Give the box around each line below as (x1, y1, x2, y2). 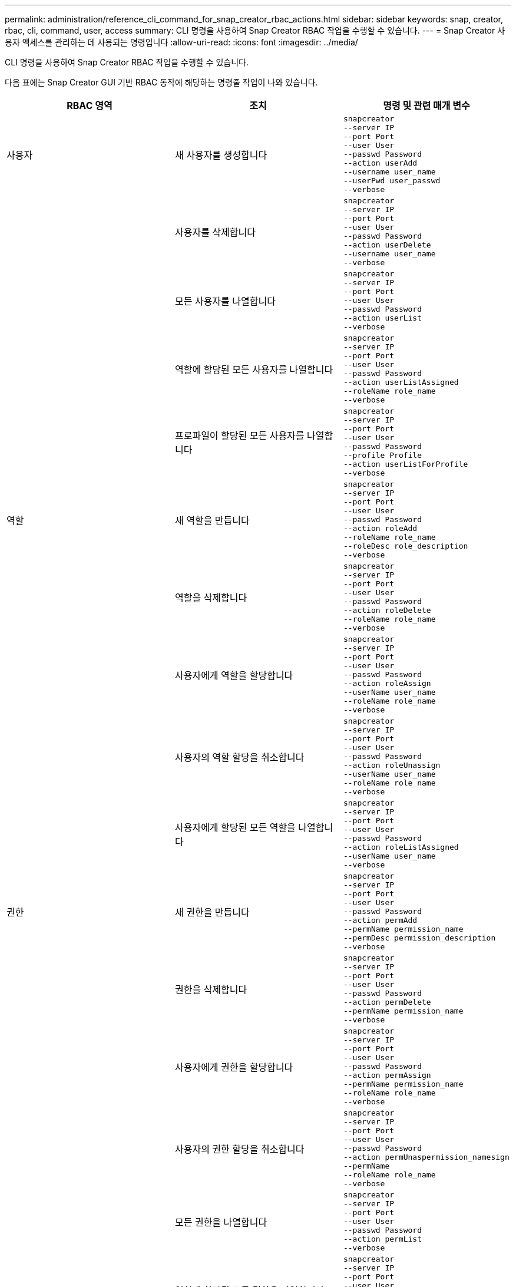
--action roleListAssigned (343, 843, 459, 852)
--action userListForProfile (343, 460, 468, 468)
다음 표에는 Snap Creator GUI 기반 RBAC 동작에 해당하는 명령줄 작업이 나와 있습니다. (5, 77, 318, 87)
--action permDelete (343, 998, 431, 1006)
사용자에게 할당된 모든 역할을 (174, 821, 296, 833)
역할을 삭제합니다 (174, 592, 247, 603)
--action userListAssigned (343, 378, 459, 387)
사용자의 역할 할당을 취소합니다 (174, 751, 305, 763)
